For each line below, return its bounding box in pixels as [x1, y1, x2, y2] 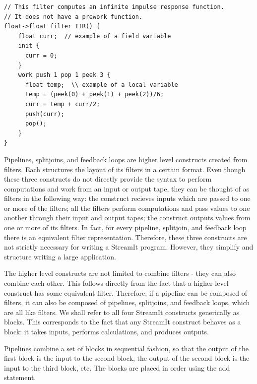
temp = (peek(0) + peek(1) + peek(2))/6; [25, 91, 164, 98]
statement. [4, 372, 36, 383]
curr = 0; [25, 52, 58, 59]
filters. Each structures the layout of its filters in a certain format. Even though [4, 164, 246, 174]
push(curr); [25, 110, 64, 118]
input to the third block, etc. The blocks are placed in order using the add [4, 362, 230, 373]
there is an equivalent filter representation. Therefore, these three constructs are [4, 232, 247, 242]
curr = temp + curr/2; [25, 100, 100, 108]
